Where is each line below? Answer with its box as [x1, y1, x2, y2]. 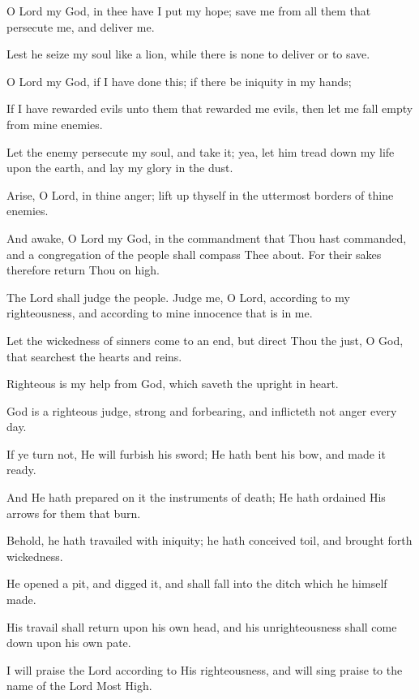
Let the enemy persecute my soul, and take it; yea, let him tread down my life [6, 143, 395, 160]
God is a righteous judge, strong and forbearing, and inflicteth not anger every [6, 402, 397, 419]
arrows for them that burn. [6, 504, 141, 521]
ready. [6, 461, 36, 478]
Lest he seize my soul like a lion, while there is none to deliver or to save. [6, 45, 370, 63]
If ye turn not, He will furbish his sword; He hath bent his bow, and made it [6, 445, 386, 462]
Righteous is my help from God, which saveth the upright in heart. [6, 375, 339, 392]
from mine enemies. [6, 115, 103, 132]
